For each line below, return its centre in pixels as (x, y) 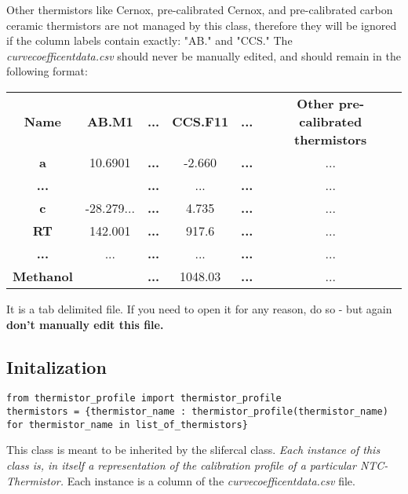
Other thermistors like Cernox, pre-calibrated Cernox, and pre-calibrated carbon (200, 9)
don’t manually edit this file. (85, 324)
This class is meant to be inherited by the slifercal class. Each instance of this (193, 450)
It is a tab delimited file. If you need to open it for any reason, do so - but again (199, 308)
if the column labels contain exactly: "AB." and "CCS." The (149, 40)
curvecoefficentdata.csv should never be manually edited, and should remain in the (204, 55)
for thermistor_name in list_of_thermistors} (127, 424)
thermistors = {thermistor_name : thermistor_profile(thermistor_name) (197, 412)
